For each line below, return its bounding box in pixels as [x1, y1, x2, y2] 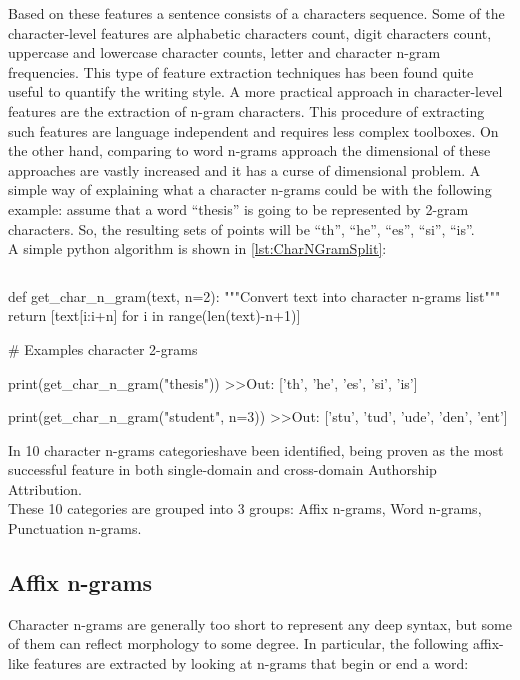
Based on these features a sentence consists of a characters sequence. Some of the [8, 3, 505, 23]
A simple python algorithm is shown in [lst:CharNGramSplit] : [8, 238, 387, 259]
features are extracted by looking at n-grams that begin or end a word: [33, 653, 469, 674]
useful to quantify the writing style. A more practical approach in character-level [8, 81, 503, 102]
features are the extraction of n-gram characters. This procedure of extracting [8, 100, 485, 121]
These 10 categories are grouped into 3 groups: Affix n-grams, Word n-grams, [8, 498, 482, 519]
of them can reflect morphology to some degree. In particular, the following [8, 633, 469, 654]
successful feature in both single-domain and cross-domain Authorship [8, 459, 437, 480]
